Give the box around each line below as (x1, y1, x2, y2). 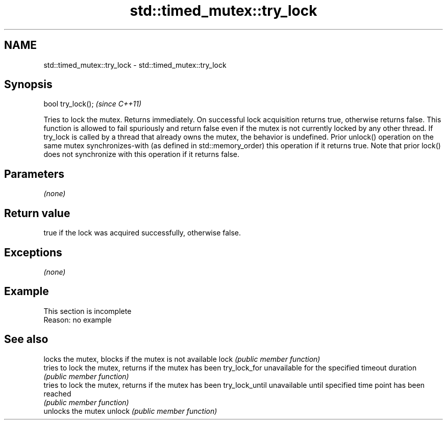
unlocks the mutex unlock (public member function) (43, 406, 217, 415)
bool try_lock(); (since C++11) (43, 99, 142, 109)
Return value (4, 206, 70, 220)
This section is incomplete (43, 306, 132, 315)
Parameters (4, 167, 64, 180)
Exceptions (4, 246, 62, 259)
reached (43, 389, 71, 398)
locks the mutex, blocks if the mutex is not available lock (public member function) (43, 354, 320, 363)
